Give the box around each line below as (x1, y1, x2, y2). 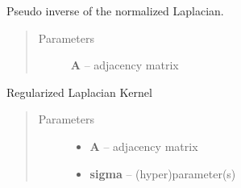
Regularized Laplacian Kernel (6, 83, 152, 100)
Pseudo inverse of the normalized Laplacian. (6, 2, 224, 19)
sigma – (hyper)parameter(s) (89, 165, 236, 182)
